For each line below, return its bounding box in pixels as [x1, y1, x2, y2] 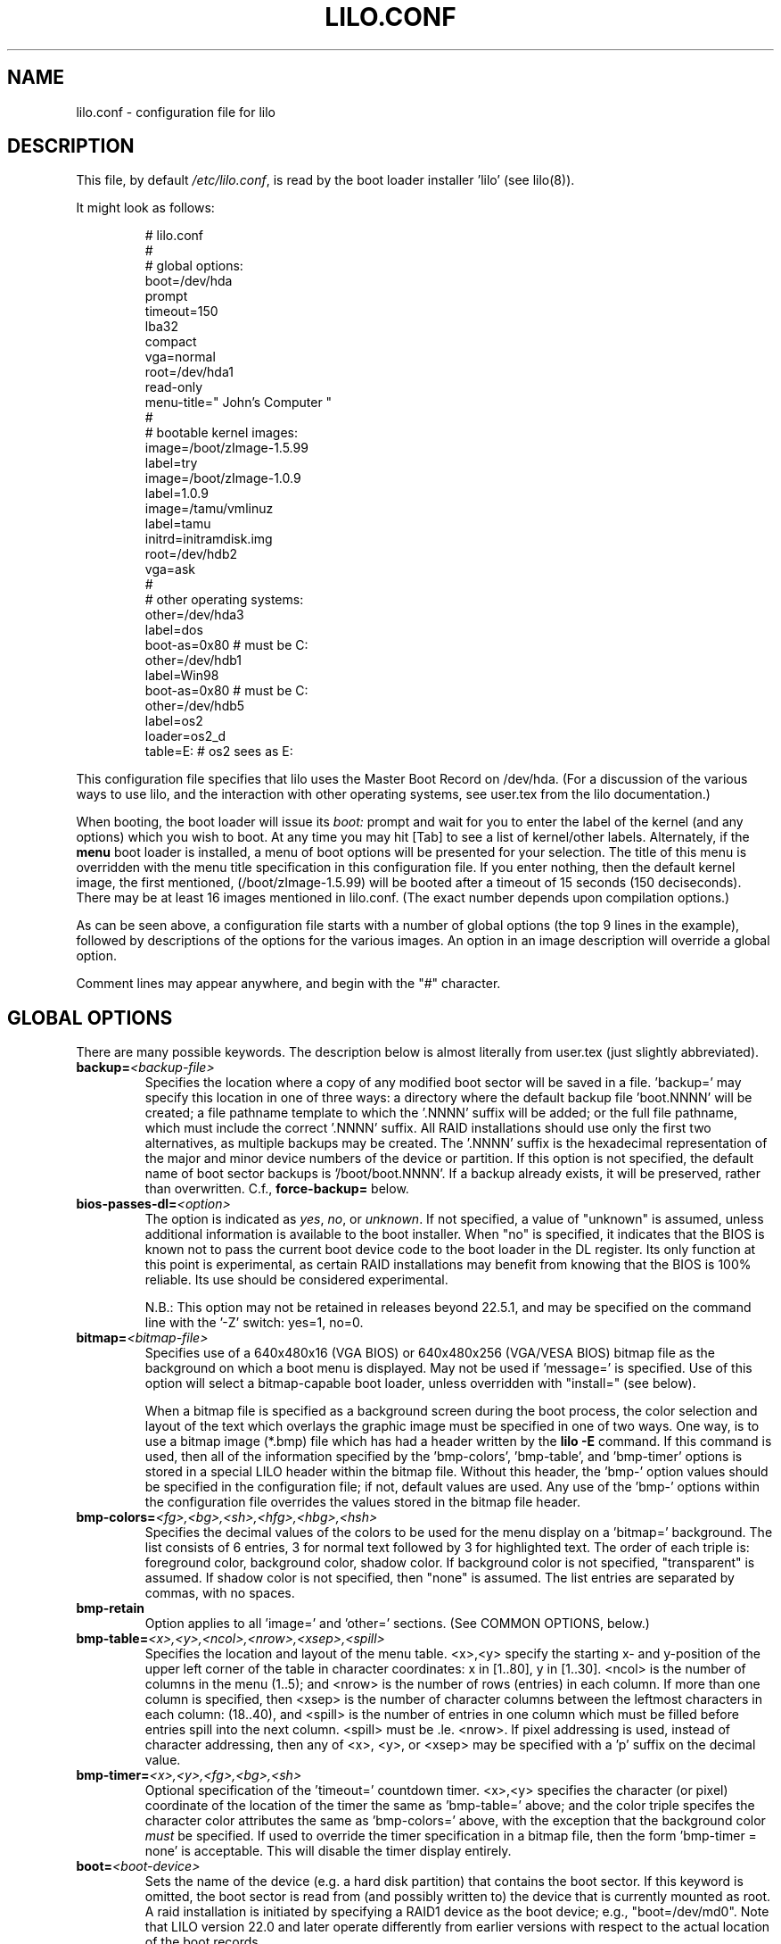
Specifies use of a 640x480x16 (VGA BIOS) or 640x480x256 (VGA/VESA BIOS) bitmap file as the [144, 1345, 716, 1361]
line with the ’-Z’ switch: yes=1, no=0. [144, 1315, 364, 1331]
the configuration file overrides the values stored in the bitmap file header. [144, 1494, 580, 1510]
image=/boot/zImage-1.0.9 [144, 470, 301, 486]
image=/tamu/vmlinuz [144, 501, 274, 517]
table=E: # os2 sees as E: [144, 744, 293, 760]
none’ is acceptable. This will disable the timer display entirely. [144, 1843, 512, 1859]
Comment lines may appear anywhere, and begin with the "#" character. [76, 976, 501, 992]
